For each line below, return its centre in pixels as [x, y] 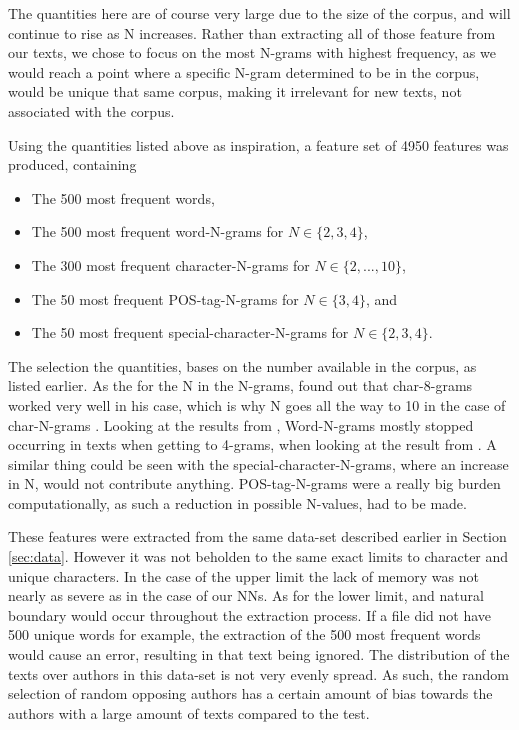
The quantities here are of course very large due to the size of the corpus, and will [259, 13]
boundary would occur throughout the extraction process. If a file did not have [250, 614]
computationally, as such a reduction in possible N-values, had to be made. [237, 502]
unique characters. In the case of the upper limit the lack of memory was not [243, 575]
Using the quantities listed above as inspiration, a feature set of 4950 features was [258, 144]
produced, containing [72, 164]
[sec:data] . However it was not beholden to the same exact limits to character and [258, 556]
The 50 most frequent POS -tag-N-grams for [165, 298]
